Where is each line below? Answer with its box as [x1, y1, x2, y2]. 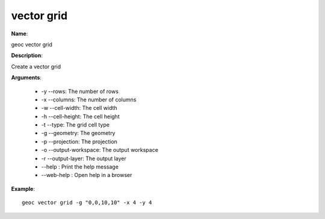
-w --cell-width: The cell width [41, 104, 117, 112]
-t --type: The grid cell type [41, 121, 110, 128]
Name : [11, 30, 28, 37]
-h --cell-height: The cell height [41, 113, 120, 120]
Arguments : [11, 74, 42, 81]
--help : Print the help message [41, 163, 119, 170]
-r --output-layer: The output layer [41, 155, 126, 162]
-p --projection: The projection [41, 138, 117, 145]
